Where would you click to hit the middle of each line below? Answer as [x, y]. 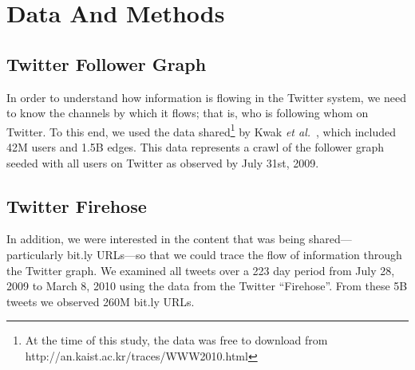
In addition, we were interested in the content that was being [156, 239]
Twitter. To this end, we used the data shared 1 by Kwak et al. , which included [202, 130]
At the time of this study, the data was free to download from [176, 340]
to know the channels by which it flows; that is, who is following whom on [188, 113]
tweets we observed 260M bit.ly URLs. [101, 301]
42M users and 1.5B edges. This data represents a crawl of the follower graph [195, 147]
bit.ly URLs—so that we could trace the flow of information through [234, 254]
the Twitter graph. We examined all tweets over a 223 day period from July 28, [201, 270]
